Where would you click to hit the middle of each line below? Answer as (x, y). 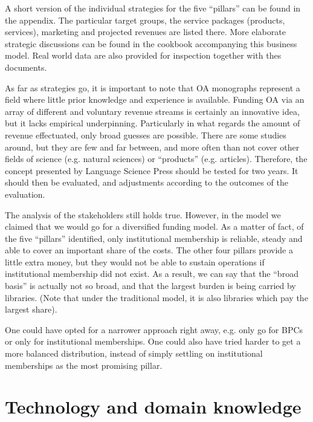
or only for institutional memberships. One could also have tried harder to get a (153, 341)
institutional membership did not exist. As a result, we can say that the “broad (152, 274)
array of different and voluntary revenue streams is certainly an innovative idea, (152, 111)
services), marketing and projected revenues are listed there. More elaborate (145, 32)
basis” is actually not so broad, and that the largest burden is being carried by (150, 286)
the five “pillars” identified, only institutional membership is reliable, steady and (154, 238)
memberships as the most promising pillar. (84, 365)
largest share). (31, 309)
